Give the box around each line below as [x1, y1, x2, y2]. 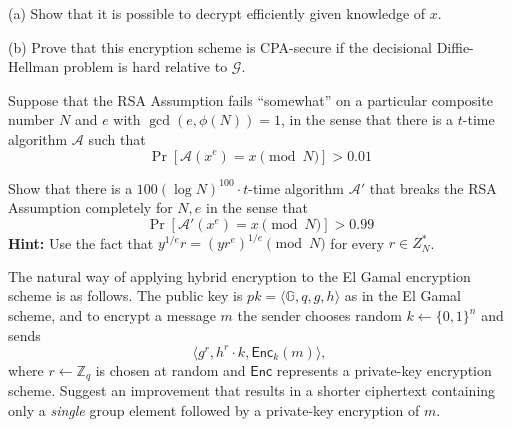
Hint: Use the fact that [8, 232, 154, 253]
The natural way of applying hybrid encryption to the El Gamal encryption [8, 265, 471, 286]
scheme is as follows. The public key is [8, 285, 243, 306]
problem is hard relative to [63, 56, 228, 77]
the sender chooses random [237, 305, 402, 326]
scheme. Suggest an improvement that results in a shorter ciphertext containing [8, 380, 496, 401]
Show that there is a [8, 177, 133, 198]
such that [88, 128, 146, 149]
